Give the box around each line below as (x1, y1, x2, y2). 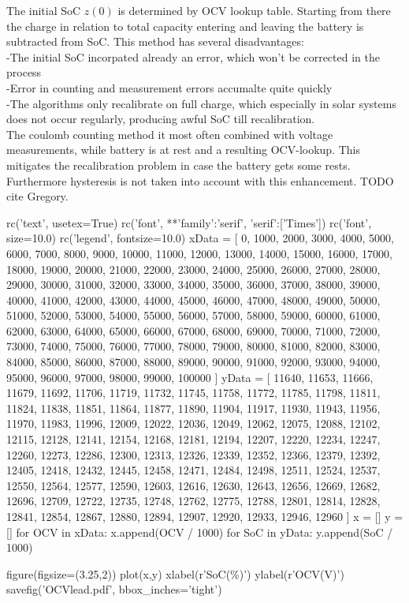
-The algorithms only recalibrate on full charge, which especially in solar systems (6, 95, 396, 111)
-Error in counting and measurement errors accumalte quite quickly (6, 79, 333, 96)
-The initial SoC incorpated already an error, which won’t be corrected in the (6, 48, 380, 65)
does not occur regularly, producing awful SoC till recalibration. (6, 110, 315, 127)
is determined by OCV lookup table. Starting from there (117, 2, 391, 18)
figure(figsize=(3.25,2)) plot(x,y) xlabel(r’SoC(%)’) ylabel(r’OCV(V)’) (6, 565, 344, 582)
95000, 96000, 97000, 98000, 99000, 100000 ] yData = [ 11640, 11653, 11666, (6, 369, 374, 385)
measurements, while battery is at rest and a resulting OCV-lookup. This (6, 141, 360, 158)
